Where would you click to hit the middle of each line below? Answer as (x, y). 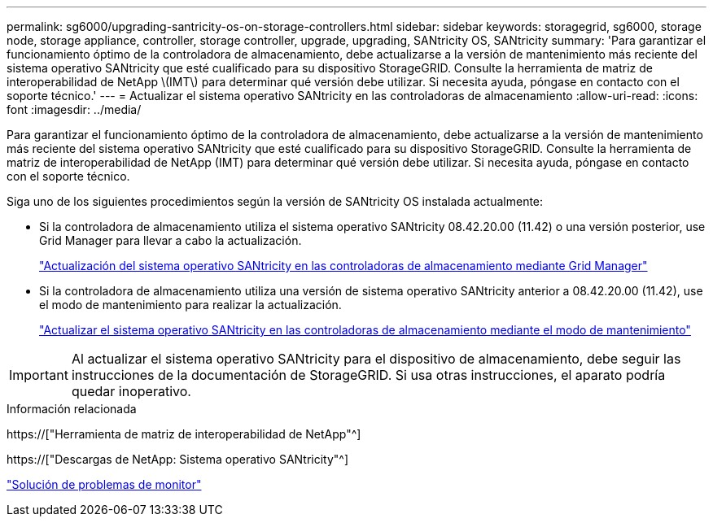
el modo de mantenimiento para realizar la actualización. (190, 305)
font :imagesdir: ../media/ (74, 109)
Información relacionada (72, 409)
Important (39, 375)
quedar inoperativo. (131, 391)
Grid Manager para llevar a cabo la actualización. (171, 240)
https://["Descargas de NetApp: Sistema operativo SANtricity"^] (178, 459)
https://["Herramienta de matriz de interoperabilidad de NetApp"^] (184, 434)
